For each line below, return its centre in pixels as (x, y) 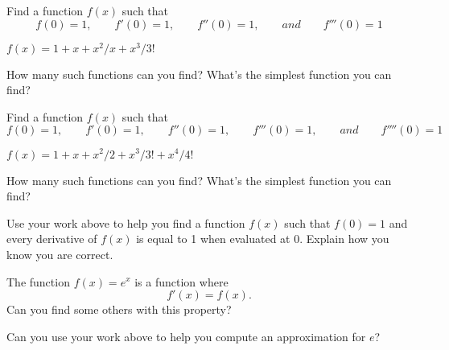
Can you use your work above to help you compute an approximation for (186, 336)
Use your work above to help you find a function (126, 222)
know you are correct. (60, 254)
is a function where (181, 281)
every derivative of (52, 239)
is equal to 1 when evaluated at (213, 239)
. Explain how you (344, 239)
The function (38, 281)
